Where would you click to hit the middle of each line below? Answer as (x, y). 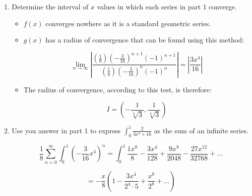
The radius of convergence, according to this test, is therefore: (118, 89)
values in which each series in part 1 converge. (167, 6)
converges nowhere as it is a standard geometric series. (128, 23)
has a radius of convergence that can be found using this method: (145, 40)
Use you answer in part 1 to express (66, 130)
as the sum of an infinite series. (201, 130)
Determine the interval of (50, 6)
